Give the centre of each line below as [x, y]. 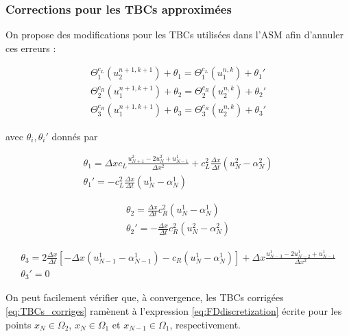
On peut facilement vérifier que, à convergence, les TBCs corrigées [145, 297]
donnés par [75, 136]
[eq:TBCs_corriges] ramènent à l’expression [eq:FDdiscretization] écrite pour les [174, 311]
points [19, 324]
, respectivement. [205, 324]
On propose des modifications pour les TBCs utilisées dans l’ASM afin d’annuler [174, 35]
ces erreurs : [31, 48]
